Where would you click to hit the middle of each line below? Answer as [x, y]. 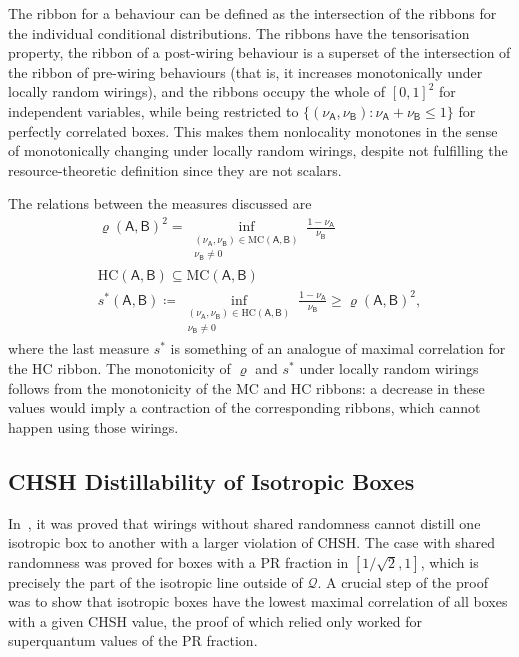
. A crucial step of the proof [402, 581]
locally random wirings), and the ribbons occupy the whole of [197, 91]
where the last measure [78, 348]
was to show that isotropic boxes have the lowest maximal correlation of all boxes [258, 601]
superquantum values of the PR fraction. [133, 640]
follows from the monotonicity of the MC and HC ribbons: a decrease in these [246, 387]
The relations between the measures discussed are [160, 203]
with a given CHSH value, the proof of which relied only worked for [215, 620]
